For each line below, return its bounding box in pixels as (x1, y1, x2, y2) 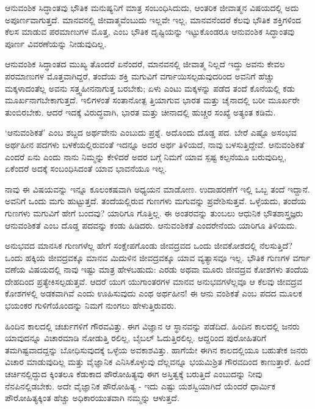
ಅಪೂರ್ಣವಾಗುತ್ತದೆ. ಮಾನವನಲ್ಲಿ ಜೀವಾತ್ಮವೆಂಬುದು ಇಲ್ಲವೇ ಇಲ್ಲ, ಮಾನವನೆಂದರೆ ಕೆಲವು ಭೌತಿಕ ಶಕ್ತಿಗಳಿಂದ (5, 13, 302, 26)
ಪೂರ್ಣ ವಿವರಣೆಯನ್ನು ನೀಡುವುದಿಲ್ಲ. (5, 37, 107, 50)
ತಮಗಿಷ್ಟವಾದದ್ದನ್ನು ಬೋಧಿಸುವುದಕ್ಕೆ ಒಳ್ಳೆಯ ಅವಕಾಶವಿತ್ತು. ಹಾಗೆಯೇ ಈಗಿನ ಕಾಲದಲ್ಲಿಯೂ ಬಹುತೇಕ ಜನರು (5, 343, 308, 356)
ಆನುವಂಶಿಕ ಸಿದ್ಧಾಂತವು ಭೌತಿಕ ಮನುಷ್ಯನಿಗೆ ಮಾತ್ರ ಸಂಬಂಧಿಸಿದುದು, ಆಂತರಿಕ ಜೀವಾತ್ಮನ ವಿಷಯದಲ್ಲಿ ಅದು (5, 1, 299, 13)
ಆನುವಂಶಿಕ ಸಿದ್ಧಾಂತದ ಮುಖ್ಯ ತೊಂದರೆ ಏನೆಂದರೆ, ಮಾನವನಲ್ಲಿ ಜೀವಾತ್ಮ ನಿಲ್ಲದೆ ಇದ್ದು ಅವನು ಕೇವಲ (5, 57, 285, 70)
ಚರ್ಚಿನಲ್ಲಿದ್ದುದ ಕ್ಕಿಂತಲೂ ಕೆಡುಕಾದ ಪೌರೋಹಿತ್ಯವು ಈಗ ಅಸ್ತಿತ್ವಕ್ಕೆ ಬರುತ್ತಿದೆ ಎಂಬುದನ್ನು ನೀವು (5, 367, 262, 380)
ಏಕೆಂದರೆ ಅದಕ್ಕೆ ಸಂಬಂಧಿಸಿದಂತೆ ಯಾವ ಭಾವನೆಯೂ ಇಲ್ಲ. (5, 162, 167, 175)
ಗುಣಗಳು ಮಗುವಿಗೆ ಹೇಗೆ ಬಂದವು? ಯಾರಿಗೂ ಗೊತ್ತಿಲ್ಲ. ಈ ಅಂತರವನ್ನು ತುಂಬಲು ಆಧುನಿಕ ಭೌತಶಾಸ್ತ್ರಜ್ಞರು (5, 206, 303, 219)
